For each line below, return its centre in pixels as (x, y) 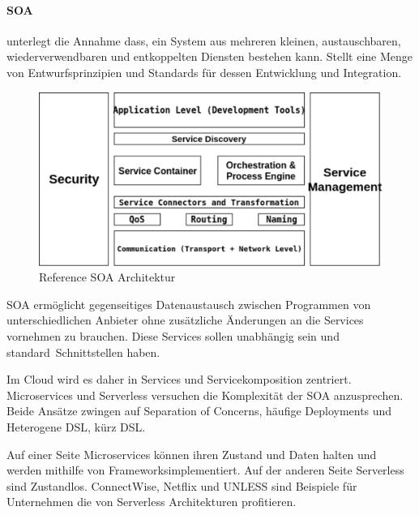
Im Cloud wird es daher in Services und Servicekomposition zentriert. (179, 379)
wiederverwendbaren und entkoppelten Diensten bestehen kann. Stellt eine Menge (209, 56)
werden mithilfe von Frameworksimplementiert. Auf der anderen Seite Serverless (205, 470)
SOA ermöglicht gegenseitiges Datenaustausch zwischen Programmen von (189, 304)
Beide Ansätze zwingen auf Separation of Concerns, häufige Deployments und (199, 411)
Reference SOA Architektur (107, 277)
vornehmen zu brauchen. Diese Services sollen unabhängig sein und (173, 336)
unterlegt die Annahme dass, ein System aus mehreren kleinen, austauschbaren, (204, 40)
